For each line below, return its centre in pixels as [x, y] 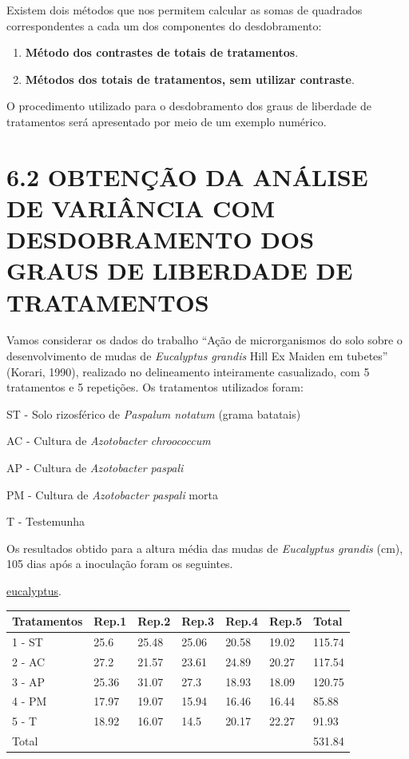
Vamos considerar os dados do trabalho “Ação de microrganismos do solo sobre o [204, 340]
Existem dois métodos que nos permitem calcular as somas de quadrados [185, 10]
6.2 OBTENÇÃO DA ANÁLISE [187, 176]
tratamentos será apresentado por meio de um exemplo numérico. [167, 121]
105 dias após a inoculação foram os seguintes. [120, 564]
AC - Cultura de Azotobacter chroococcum [109, 441]
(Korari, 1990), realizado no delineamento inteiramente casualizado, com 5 [188, 371]
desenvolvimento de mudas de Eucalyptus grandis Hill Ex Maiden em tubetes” [197, 356]
